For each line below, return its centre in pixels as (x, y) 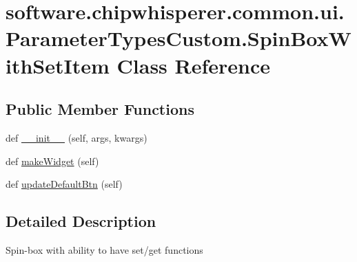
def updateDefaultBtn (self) (64, 184)
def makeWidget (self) (52, 161)
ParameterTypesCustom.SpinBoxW (178, 38)
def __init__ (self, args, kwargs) (76, 137)
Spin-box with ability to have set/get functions (104, 249)
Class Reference (194, 65)
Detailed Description (81, 221)
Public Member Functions (100, 109)
